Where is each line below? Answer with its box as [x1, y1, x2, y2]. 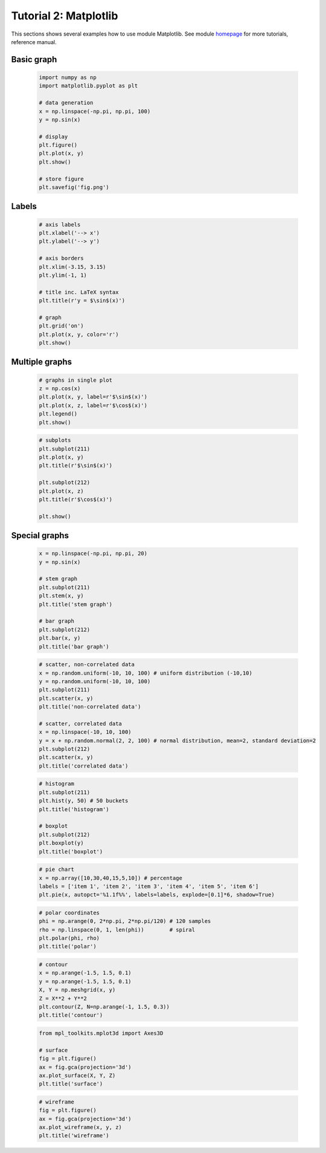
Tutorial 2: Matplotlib [11, 9, 118, 22]
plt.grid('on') [39, 323, 84, 329]
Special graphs [11, 530, 69, 541]
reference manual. [11, 38, 57, 45]
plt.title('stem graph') [39, 601, 113, 608]
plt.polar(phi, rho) [39, 935, 100, 942]
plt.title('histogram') [39, 806, 110, 812]
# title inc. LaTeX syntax [39, 289, 119, 295]
